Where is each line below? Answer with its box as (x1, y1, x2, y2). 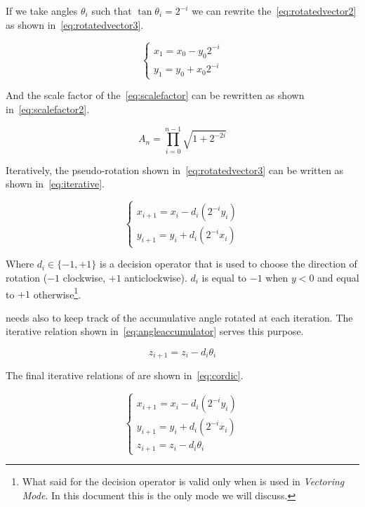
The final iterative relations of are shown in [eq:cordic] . (6, 368, 244, 383)
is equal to (201, 270, 247, 284)
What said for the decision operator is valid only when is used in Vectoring (22, 474, 345, 489)
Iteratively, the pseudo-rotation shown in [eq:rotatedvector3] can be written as (6, 162, 344, 177)
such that (91, 4, 132, 18)
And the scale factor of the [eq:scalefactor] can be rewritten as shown (6, 88, 305, 103)
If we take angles (6, 4, 78, 18)
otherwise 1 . (33, 284, 81, 301)
